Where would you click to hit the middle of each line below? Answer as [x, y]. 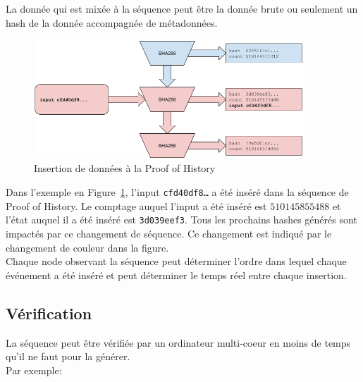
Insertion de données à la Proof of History [125, 168]
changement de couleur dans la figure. [87, 247]
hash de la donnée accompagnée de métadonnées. [112, 22]
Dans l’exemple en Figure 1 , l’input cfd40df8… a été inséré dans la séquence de [177, 192]
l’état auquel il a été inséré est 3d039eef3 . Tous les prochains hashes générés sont [181, 220]
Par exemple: [34, 370]
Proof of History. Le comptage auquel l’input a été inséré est [136, 205]
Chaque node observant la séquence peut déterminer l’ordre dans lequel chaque [176, 261]
